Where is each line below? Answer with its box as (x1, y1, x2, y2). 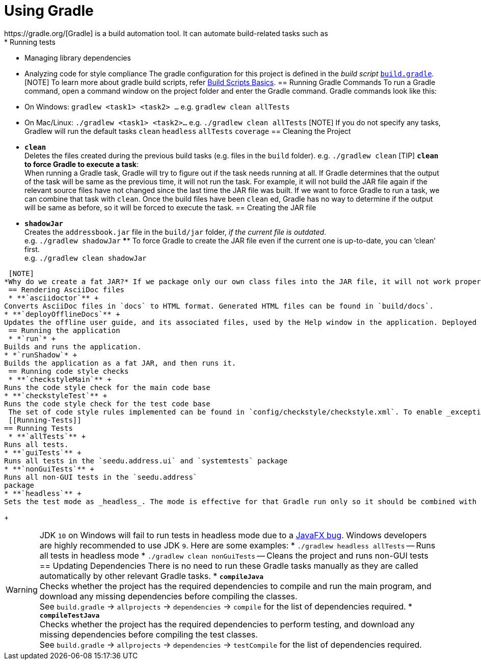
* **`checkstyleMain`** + (8, 375, 112, 383)
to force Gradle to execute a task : (24, 159, 139, 169)
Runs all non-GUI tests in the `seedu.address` (4, 473, 198, 481)
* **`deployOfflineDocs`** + (4, 310, 120, 318)
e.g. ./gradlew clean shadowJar (24, 253, 147, 262)
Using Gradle (4, 2, 94, 19)
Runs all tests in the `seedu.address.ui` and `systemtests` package (4, 456, 288, 465)
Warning (6, 585, 38, 595)
